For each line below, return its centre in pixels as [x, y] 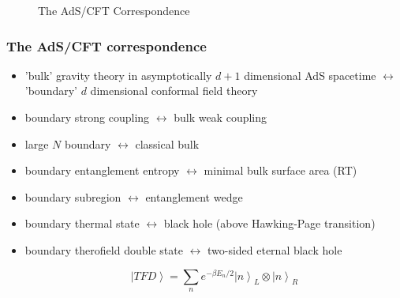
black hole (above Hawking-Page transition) [269, 223]
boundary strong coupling [87, 117]
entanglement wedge [194, 196]
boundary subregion [73, 196]
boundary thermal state [82, 223]
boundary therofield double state [104, 249]
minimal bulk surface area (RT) [280, 170]
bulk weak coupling [221, 117]
